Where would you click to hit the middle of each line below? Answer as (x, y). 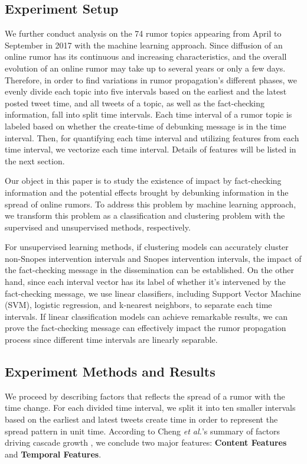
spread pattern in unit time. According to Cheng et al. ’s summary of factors (143, 431)
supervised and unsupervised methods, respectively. (98, 227)
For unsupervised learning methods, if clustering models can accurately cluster (147, 247)
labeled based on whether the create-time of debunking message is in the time (146, 126)
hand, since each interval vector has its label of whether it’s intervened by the (145, 282)
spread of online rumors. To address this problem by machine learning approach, (151, 204)
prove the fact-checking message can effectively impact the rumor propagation (146, 328)
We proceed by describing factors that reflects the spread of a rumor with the (145, 396)
